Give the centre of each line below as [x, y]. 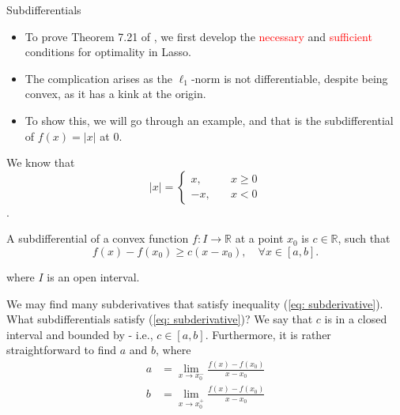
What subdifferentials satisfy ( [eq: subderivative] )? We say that [160, 319]
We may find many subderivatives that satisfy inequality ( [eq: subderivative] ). [195, 303]
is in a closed [356, 319]
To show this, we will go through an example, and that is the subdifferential [209, 120]
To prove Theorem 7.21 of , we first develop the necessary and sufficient [198, 36]
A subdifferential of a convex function [98, 238]
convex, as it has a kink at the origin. [115, 94]
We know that [41, 162]
